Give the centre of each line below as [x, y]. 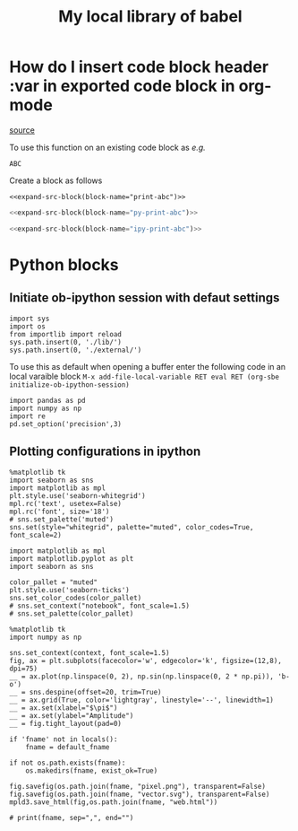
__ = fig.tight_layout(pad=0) [66, 723]
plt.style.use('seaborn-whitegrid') [77, 495]
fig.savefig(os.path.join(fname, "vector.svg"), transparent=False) [140, 794]
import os [28, 326]
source [22, 130]
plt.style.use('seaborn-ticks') [69, 590]
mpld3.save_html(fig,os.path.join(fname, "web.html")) [114, 802]
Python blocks [64, 264]
